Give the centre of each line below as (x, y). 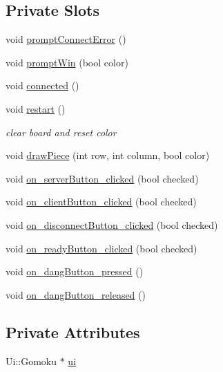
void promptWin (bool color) (67, 62)
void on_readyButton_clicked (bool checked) (101, 248)
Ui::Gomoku (31, 361)
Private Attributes (73, 332)
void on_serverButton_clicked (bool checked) (102, 178)
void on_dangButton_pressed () (75, 271)
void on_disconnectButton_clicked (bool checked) (112, 224)
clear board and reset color (61, 132)
